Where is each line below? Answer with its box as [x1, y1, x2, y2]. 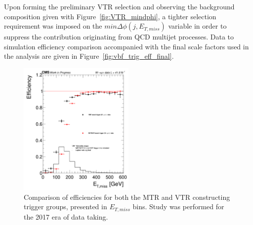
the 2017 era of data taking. [24, 211, 108, 222]
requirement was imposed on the [4, 21, 102, 31]
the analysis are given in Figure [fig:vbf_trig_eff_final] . [4, 51, 174, 61]
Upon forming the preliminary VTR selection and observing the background [4, 1, 235, 11]
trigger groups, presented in [24, 201, 107, 212]
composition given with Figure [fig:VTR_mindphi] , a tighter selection [4, 11, 216, 21]
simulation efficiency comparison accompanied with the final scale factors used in [4, 41, 249, 51]
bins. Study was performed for [132, 201, 224, 212]
